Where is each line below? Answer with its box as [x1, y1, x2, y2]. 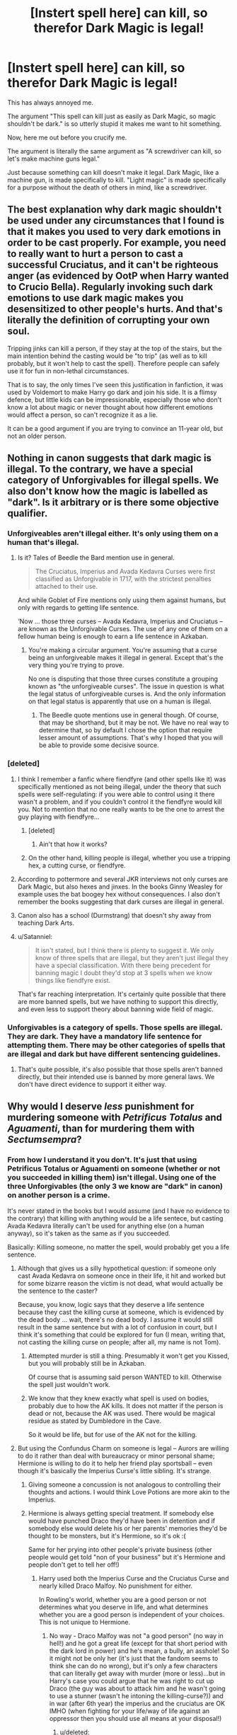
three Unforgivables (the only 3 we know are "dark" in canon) [7, 1182, 223, 1192]
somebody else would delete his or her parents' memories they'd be [28, 1523, 228, 1533]
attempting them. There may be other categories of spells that [7, 1040, 226, 1050]
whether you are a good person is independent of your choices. [38, 1610, 225, 1618]
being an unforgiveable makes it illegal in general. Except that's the [28, 653, 224, 662]
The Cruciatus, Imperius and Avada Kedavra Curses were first [35, 567, 216, 576]
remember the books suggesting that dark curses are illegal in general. [17, 897, 224, 906]
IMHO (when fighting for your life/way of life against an [49, 1707, 210, 1715]
